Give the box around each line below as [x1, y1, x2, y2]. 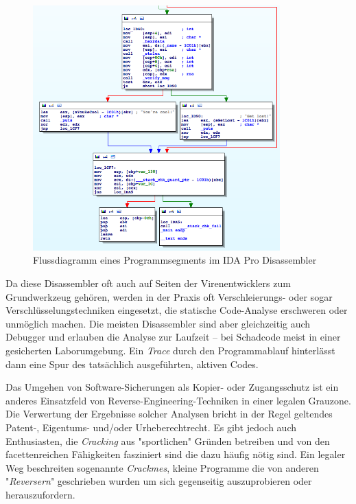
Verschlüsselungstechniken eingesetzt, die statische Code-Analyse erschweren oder [5, 303, 348, 317]
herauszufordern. [5, 487, 75, 501]
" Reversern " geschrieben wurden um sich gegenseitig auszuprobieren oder [5, 474, 312, 488]
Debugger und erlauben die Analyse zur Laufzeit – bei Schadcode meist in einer [5, 330, 341, 344]
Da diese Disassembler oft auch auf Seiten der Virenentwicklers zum [5, 276, 291, 290]
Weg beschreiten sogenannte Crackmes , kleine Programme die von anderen [5, 460, 319, 474]
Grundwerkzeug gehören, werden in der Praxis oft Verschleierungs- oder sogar [5, 289, 333, 303]
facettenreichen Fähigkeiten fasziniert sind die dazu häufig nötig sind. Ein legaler [5, 447, 346, 461]
